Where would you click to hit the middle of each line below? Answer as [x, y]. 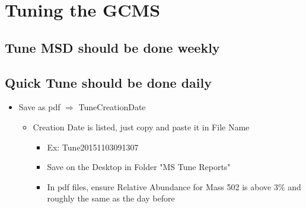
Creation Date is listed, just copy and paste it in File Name [141, 127]
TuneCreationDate [112, 107]
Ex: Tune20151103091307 [93, 147]
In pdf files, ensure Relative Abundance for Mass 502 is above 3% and [174, 186]
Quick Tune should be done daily [108, 82]
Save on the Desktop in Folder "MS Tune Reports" [139, 167]
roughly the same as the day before [111, 198]
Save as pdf [39, 107]
